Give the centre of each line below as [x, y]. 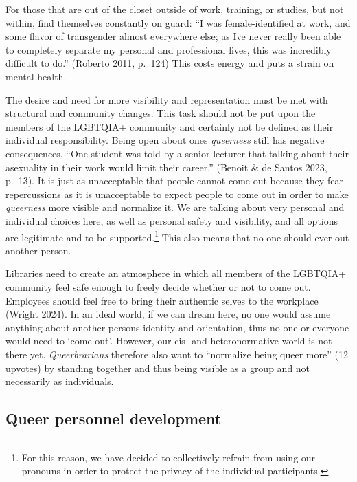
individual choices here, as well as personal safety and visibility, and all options [172, 220]
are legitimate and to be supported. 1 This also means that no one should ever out [177, 236]
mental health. [36, 76]
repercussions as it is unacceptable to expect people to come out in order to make [177, 194]
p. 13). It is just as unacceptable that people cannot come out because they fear [174, 180]
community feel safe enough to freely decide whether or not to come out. [158, 286]
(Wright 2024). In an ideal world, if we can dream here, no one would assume [168, 314]
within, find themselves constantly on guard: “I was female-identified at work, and [178, 22]
